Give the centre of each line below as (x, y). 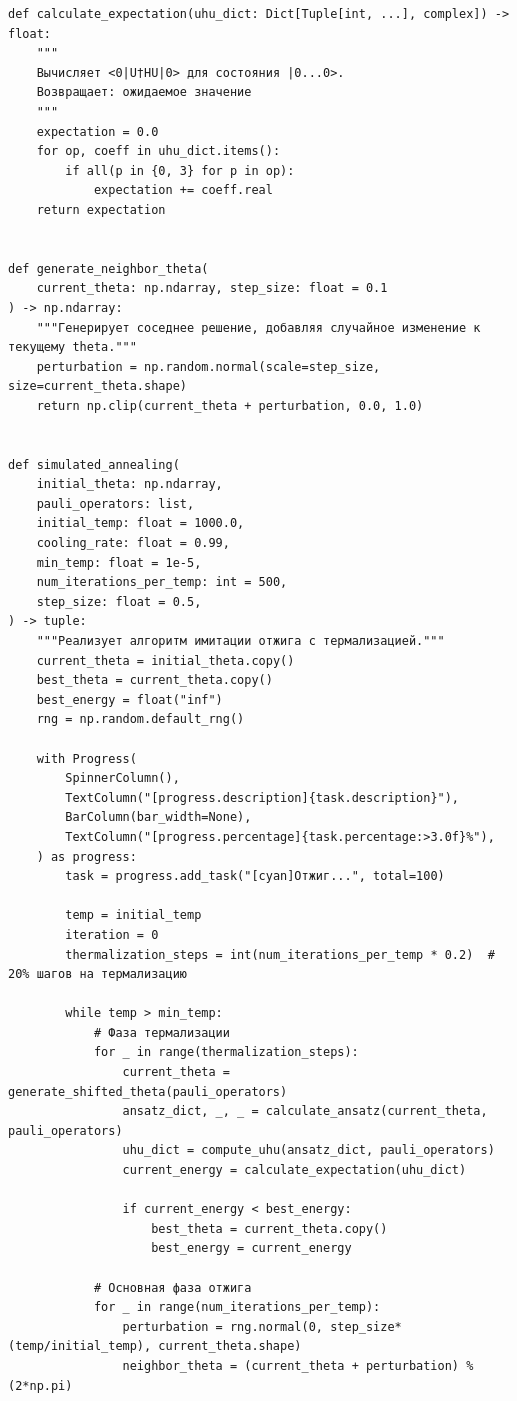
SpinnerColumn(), (122, 778)
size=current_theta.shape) (97, 386)
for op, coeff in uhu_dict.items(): (158, 151)
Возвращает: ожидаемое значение (144, 92)
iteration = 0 (112, 934)
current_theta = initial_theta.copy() (165, 660)
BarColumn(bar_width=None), (158, 817)
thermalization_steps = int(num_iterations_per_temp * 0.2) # (280, 954)
